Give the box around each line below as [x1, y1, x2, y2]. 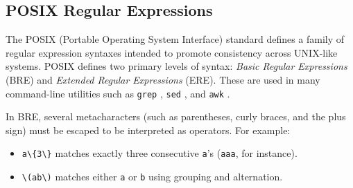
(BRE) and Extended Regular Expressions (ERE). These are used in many [6, 72, 320, 86]
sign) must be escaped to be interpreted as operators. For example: [6, 122, 291, 137]
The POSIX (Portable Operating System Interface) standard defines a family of [6, 32, 345, 46]
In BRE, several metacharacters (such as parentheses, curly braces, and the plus [6, 109, 346, 124]
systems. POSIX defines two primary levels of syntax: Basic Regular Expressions [6, 59, 347, 73]
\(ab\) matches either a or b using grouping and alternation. [21, 169, 283, 184]
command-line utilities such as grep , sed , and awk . [6, 86, 230, 100]
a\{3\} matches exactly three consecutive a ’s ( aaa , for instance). [21, 146, 298, 160]
